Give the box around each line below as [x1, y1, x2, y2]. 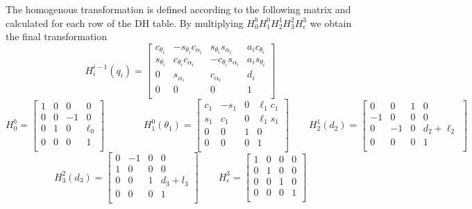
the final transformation [6, 29, 108, 44]
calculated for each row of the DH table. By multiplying [6, 15, 244, 30]
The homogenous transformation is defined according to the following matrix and [6, 2, 351, 16]
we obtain [310, 15, 352, 30]
